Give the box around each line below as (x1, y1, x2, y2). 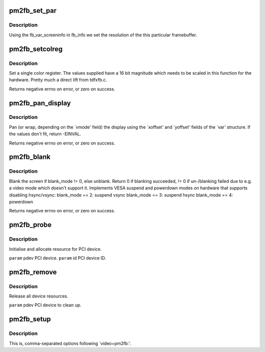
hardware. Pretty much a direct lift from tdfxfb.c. (9, 77, 107, 83)
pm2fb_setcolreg (9, 45, 63, 53)
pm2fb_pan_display (9, 99, 71, 107)
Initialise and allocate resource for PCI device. (9, 246, 102, 252)
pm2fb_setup (9, 315, 51, 323)
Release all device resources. (9, 293, 69, 299)
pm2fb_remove (9, 268, 57, 276)
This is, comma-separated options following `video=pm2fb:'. (9, 340, 132, 346)
